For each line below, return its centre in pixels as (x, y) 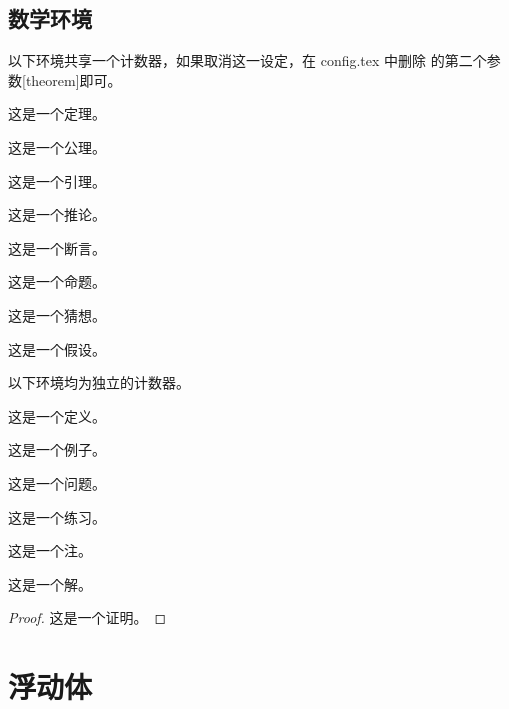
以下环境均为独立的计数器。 (99, 382)
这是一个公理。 (57, 146)
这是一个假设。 (57, 348)
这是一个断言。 (57, 247)
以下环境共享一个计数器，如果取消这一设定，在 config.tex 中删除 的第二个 (247, 60)
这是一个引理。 (57, 180)
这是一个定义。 (57, 415)
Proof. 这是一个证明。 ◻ (87, 617)
